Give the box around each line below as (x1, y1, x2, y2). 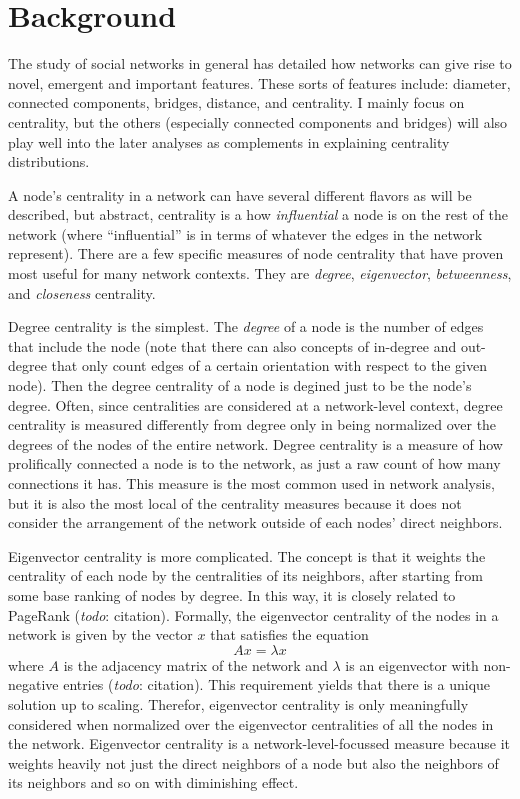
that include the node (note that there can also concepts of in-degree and (8, 335, 457, 356)
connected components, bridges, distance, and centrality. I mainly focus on (8, 92, 465, 113)
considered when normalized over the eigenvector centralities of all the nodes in (8, 713, 494, 734)
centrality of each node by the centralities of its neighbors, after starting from (8, 565, 483, 586)
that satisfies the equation (210, 624, 369, 645)
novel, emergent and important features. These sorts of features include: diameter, (8, 72, 511, 93)
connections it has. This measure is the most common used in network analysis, (8, 473, 495, 493)
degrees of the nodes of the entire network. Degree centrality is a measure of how (8, 433, 503, 454)
